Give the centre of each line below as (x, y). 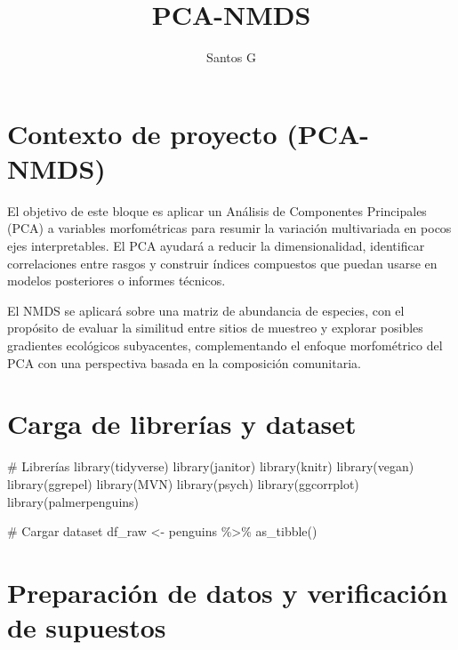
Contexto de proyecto (142, 133)
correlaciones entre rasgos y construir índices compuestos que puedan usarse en (222, 263)
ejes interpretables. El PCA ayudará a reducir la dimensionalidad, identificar (216, 246)
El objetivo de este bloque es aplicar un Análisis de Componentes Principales (217, 210)
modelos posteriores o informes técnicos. (117, 281)
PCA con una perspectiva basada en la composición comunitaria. (184, 362)
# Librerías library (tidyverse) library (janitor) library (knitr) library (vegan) (211, 466)
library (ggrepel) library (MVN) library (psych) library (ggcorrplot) (183, 483)
